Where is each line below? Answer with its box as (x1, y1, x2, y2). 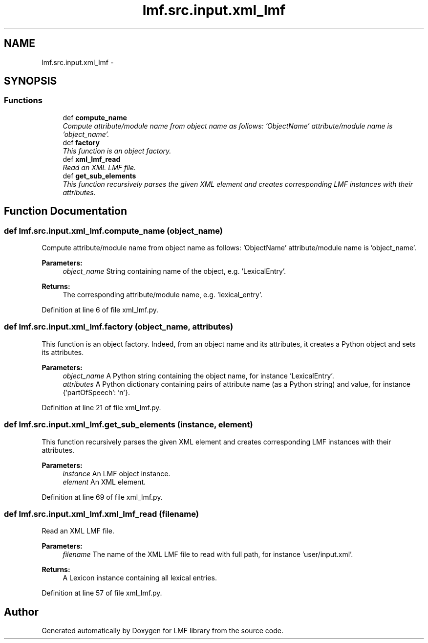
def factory (63, 138, 100, 147)
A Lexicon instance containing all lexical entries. (63, 574, 217, 582)
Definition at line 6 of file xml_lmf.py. (42, 306, 159, 314)
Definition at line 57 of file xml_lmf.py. (42, 589, 162, 598)
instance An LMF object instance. (63, 469, 171, 478)
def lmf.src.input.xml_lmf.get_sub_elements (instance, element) (4, 420, 253, 430)
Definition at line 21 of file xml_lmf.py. (42, 403, 161, 412)
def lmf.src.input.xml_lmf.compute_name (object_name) (4, 225, 223, 236)
